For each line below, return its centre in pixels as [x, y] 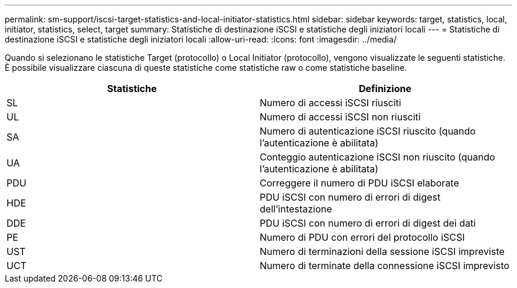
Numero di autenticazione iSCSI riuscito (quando [368, 131]
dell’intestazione [296, 209]
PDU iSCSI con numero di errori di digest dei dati [368, 223]
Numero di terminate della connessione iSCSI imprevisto [385, 266]
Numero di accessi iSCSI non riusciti [340, 117]
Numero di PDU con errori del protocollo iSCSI [362, 237]
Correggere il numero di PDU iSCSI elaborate [359, 183]
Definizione [385, 89]
